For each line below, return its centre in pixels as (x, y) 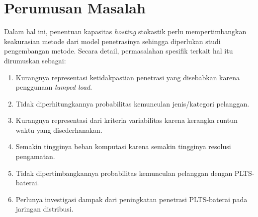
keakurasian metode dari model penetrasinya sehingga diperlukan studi (112, 41)
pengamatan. (35, 156)
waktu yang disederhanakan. (59, 130)
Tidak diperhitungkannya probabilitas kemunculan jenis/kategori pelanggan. (132, 103)
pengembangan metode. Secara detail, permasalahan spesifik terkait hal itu (119, 51)
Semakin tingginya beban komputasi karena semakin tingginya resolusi (123, 146)
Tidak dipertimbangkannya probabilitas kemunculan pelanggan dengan (124, 173)
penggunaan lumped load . (54, 87)
